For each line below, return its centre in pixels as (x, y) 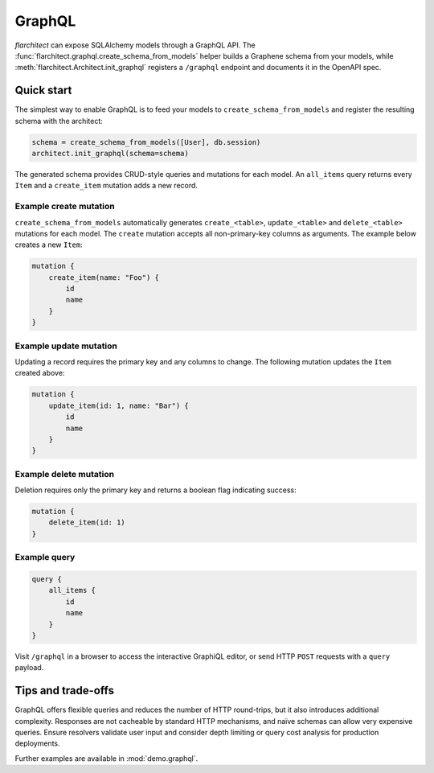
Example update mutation (66, 346)
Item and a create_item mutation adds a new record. (106, 186)
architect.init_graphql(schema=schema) (110, 153)
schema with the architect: (59, 121)
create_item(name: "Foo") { (104, 277)
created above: (40, 373)
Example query (45, 557)
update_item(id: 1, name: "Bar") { (119, 405)
